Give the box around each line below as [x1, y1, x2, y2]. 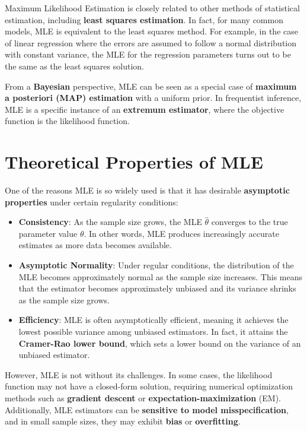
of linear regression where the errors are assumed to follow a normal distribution [5, 36, 297, 49]
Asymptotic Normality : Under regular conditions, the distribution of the [18, 259, 294, 271]
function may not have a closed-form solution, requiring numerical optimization [5, 380, 293, 392]
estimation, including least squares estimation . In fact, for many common [5, 13, 283, 26]
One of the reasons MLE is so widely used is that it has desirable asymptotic [5, 184, 290, 197]
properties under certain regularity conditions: [5, 195, 178, 208]
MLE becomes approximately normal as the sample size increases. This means [18, 270, 303, 283]
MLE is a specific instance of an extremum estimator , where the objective [5, 103, 284, 115]
